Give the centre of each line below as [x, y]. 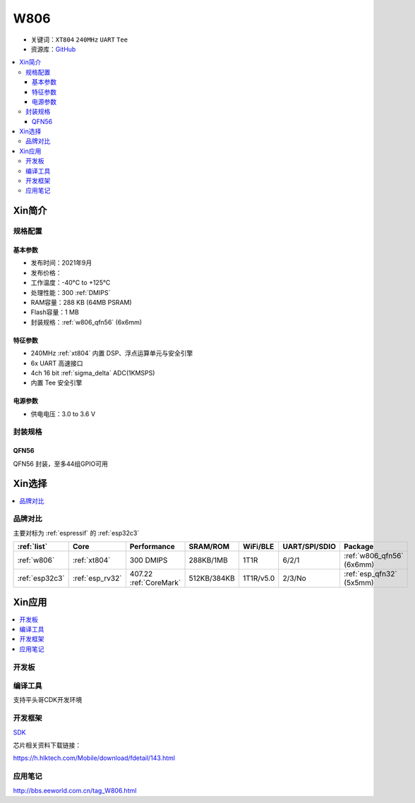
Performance [152, 547]
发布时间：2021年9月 [61, 263]
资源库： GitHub [53, 49]
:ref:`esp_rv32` [97, 579]
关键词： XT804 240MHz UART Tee [79, 40]
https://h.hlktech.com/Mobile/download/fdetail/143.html [94, 758]
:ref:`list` [32, 547]
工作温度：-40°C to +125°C [71, 283]
